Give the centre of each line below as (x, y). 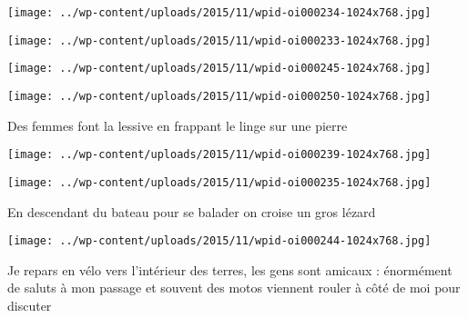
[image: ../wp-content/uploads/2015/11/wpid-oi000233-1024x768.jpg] (219, 40)
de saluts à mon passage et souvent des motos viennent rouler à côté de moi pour (234, 288)
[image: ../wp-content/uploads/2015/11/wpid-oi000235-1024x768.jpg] (219, 182)
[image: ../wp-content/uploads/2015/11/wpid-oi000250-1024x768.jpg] (219, 96)
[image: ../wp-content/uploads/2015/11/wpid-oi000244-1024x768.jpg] (219, 241)
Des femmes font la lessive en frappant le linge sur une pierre (178, 125)
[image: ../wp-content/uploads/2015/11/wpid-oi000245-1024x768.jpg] (219, 69)
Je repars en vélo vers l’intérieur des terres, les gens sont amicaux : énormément (230, 269)
